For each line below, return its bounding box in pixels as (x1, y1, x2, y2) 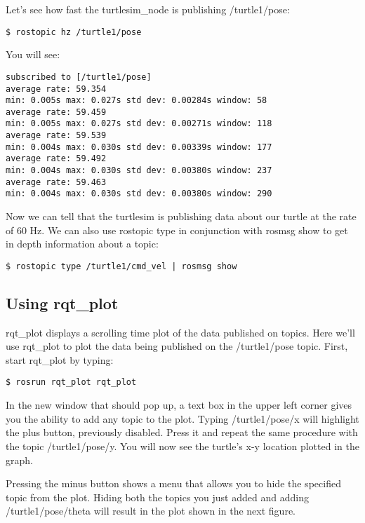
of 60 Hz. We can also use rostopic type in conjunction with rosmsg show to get (6, 222, 348, 237)
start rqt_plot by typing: (6, 352, 114, 367)
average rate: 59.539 (6, 130, 107, 141)
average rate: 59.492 (6, 154, 107, 164)
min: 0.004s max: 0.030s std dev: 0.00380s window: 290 (6, 189, 272, 199)
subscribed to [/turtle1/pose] (6, 72, 152, 82)
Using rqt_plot (6, 292, 119, 313)
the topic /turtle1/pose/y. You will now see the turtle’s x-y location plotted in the (6, 438, 359, 453)
